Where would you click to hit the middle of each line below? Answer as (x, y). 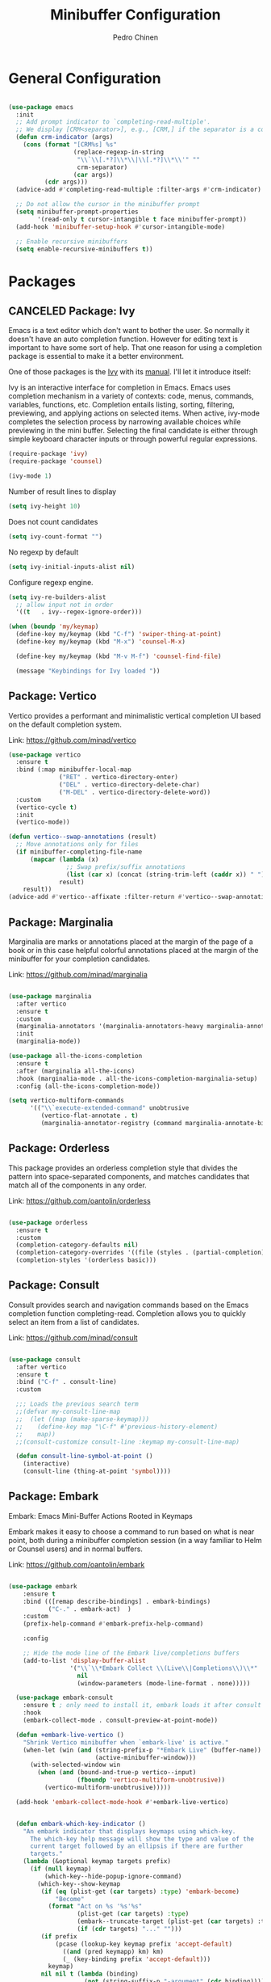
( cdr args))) (66, 182)
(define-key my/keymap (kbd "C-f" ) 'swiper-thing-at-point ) (119, 635)
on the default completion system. (65, 724)
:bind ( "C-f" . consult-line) (66, 1382)
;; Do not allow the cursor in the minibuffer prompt (108, 205)
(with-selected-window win (75, 1765)
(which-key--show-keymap (79, 1884)
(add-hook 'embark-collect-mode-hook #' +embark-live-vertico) (122, 1802)
